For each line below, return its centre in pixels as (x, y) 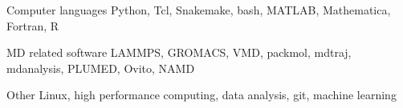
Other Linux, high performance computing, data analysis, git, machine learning (201, 95)
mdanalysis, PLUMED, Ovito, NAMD (101, 68)
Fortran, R (33, 25)
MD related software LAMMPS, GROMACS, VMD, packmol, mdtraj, (179, 52)
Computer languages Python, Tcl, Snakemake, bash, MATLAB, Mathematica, (199, 10)
